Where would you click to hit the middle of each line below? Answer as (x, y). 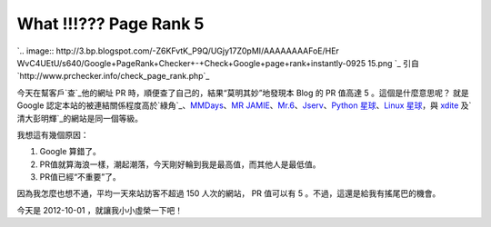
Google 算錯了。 (70, 152)
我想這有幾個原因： (53, 134)
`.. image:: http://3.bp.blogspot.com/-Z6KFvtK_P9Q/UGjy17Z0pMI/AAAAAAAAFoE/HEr (178, 51)
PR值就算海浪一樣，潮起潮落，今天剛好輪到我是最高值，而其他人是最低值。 (180, 164)
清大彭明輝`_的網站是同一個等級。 (80, 118)
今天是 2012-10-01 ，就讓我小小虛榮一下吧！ (100, 210)
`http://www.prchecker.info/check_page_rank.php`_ (113, 76)
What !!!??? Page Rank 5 (110, 24)
